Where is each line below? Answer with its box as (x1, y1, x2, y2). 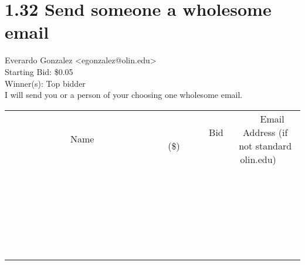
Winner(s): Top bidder (5, 77, 86, 89)
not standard (239, 138, 292, 152)
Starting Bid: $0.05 (5, 65, 73, 77)
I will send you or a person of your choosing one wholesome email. (5, 89, 243, 101)
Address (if (243, 125, 288, 139)
